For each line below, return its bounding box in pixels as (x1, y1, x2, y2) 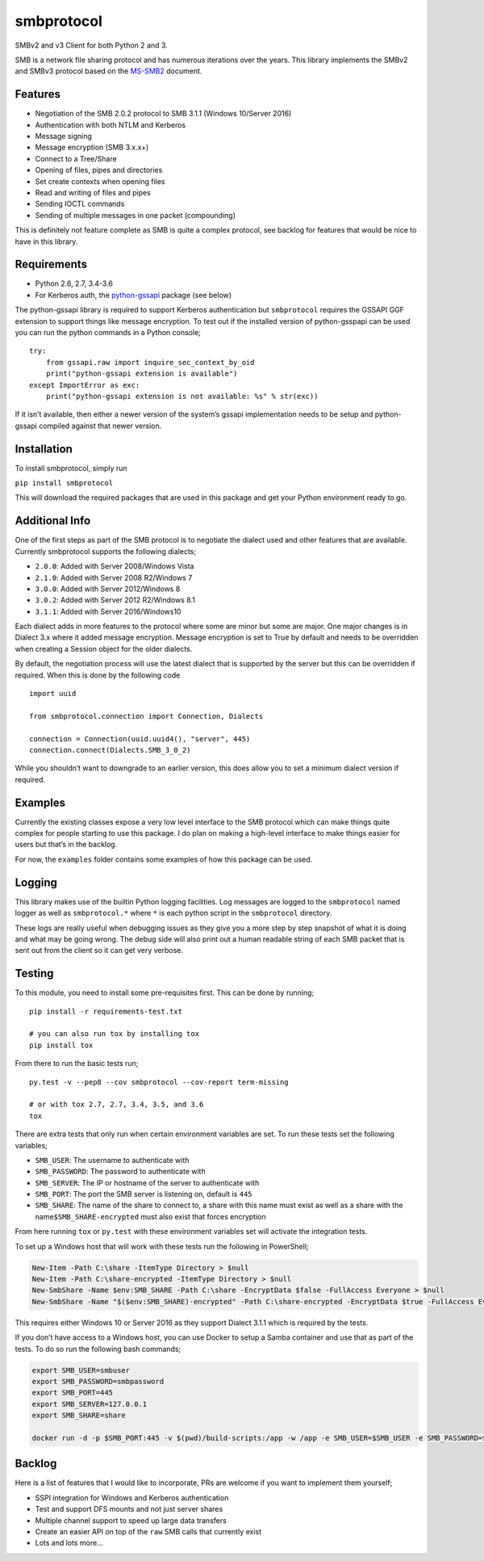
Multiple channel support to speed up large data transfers (35, 1515, 227, 1525)
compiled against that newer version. (39, 421, 162, 430)
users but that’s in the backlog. (15, 840, 118, 850)
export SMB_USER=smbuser (31, 1366, 131, 1374)
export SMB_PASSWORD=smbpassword (31, 1377, 165, 1386)
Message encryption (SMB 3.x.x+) (35, 142, 149, 153)
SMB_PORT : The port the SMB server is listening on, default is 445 (35, 1190, 253, 1199)
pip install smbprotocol (15, 479, 113, 488)
